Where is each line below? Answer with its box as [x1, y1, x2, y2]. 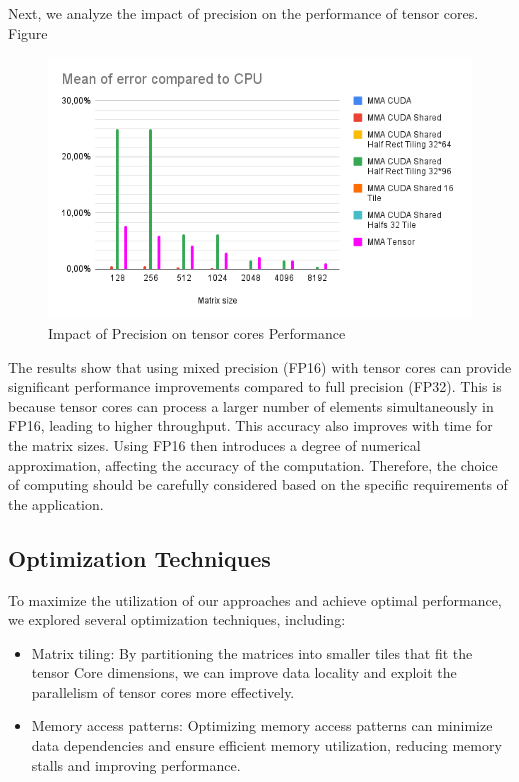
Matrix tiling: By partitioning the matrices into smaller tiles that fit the [31, 642, 473, 663]
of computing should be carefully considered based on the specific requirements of [8, 474, 508, 495]
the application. [8, 493, 104, 514]
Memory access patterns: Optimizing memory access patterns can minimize [31, 715, 493, 736]
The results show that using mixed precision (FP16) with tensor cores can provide [8, 356, 512, 377]
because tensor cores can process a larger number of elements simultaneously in [8, 395, 494, 416]
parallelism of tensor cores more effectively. [31, 681, 295, 702]
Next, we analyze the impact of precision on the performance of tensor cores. [8, 3, 479, 23]
